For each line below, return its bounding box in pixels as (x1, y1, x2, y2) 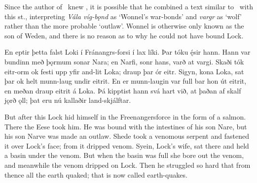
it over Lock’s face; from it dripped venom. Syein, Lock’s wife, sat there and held (4, 140, 249, 151)
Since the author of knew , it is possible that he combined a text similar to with (4, 1, 253, 11)
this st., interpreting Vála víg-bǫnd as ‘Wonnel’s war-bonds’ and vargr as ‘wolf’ (4, 11, 242, 21)
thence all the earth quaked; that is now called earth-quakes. (4, 169, 187, 180)
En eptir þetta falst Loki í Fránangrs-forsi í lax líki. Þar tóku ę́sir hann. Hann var (4, 47, 251, 57)
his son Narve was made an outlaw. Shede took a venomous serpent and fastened (4, 131, 249, 141)
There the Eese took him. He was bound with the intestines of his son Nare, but (4, 121, 247, 131)
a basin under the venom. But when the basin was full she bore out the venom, (4, 150, 244, 160)
